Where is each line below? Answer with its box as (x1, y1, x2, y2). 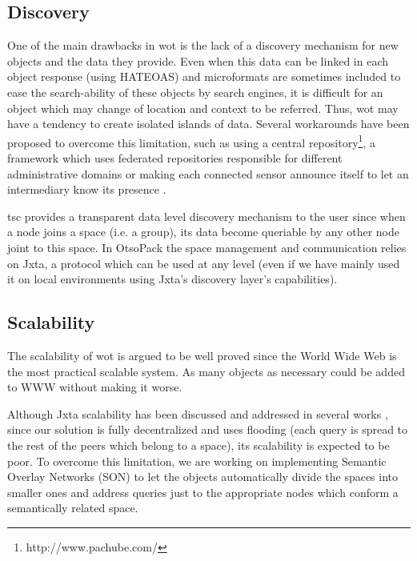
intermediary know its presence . (7, 181, 166, 198)
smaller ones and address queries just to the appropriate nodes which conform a (7, 483, 399, 500)
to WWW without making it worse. (7, 379, 182, 395)
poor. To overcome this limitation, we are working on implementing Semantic (7, 452, 387, 469)
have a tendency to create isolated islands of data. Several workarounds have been (7, 115, 410, 132)
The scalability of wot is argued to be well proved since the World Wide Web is (7, 347, 397, 363)
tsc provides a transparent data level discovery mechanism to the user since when (7, 207, 406, 224)
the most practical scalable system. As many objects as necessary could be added (7, 363, 405, 379)
